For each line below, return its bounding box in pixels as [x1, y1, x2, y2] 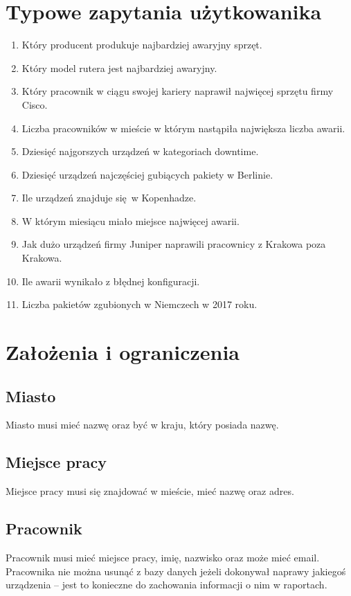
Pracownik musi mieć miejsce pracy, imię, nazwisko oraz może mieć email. [6, 550, 320, 565]
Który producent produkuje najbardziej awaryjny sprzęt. [21, 37, 262, 52]
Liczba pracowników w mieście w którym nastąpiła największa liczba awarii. [21, 120, 345, 135]
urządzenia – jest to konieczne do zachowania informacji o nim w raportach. [6, 577, 327, 592]
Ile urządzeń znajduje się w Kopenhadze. [21, 190, 197, 205]
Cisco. [21, 97, 48, 111]
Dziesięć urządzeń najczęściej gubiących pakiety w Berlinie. [21, 167, 273, 181]
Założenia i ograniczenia [6, 338, 240, 366]
